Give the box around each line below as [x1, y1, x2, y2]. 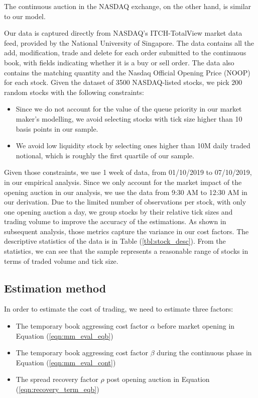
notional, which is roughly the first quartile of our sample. [16, 150, 194, 160]
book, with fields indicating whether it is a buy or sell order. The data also [4, 57, 234, 67]
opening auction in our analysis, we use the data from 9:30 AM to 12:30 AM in [4, 186, 247, 197]
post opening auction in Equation [106, 374, 210, 384]
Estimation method [4, 280, 106, 295]
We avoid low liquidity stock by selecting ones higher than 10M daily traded [16, 140, 250, 151]
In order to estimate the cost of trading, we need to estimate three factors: [4, 304, 233, 314]
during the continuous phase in [157, 347, 252, 358]
